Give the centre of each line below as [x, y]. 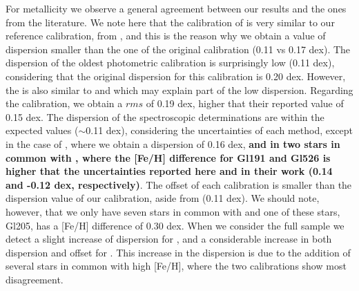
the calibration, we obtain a [64, 103]
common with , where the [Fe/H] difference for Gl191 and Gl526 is [168, 157]
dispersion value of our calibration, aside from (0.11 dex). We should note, [163, 198]
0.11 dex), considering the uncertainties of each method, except [220, 130]
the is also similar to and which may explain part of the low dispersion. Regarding [179, 90]
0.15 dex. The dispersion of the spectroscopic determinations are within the [165, 116]
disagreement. [35, 279]
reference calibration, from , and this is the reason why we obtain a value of [166, 36]
